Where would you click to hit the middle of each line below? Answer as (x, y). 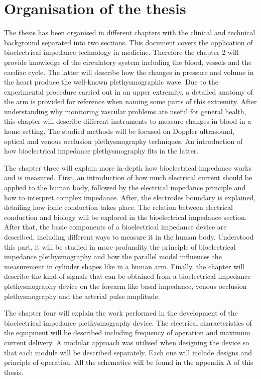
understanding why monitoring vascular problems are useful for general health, (125, 111)
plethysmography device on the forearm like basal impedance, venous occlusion (125, 286)
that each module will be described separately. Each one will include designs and (128, 352)
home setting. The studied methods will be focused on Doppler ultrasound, (119, 131)
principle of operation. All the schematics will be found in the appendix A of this (129, 362)
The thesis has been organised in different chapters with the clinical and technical (130, 32)
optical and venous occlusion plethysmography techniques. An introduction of (123, 141)
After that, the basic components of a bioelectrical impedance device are (115, 227)
